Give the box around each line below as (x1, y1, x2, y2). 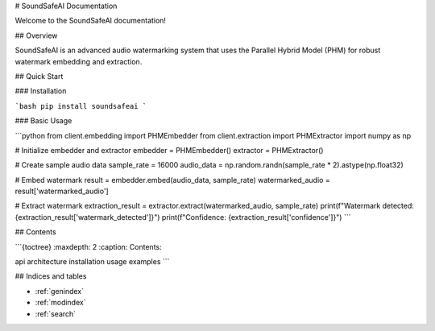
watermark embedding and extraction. (14, 56, 143, 66)
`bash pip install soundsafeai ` (14, 101, 147, 110)
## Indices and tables (14, 271, 87, 281)
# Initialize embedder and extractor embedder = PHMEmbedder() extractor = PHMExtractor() (14, 145, 324, 155)
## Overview (14, 31, 58, 40)
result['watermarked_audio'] (14, 186, 109, 197)
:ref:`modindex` (35, 298, 86, 308)
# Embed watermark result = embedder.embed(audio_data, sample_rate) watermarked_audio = (14, 175, 330, 184)
